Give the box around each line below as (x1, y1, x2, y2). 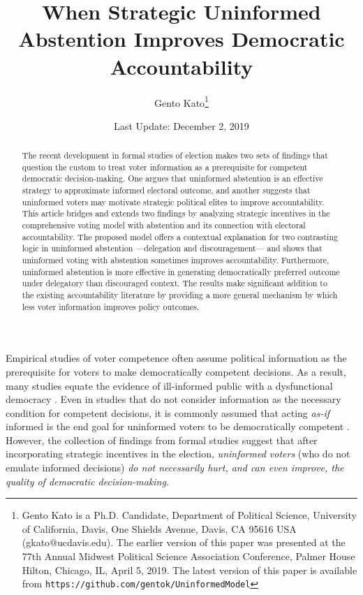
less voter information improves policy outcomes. (22, 300, 200, 312)
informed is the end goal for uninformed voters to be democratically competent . (6, 419, 350, 434)
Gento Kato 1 (154, 93, 209, 110)
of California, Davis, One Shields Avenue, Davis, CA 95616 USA (22, 521, 297, 536)
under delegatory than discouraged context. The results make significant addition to (22, 277, 327, 289)
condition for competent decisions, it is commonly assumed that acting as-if (6, 405, 330, 420)
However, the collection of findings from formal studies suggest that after (6, 432, 318, 447)
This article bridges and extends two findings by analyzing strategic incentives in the (22, 207, 330, 219)
